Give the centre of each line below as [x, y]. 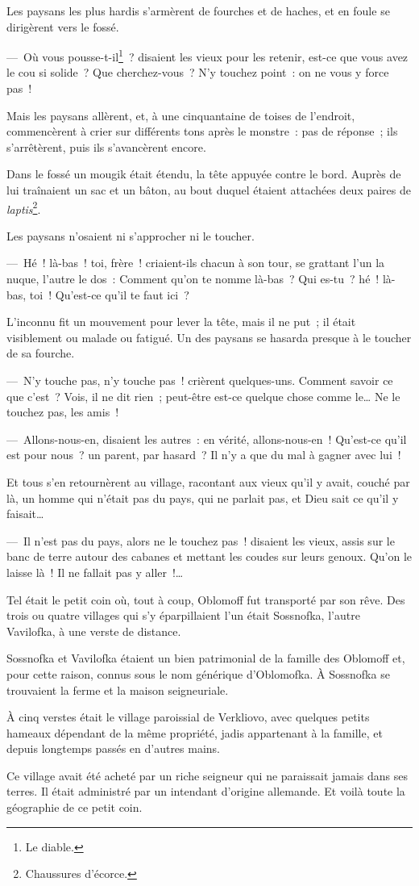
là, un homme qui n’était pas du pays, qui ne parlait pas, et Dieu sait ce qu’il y [203, 497]
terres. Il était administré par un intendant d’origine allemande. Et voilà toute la [206, 791]
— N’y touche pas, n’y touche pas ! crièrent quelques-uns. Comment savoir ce [200, 380]
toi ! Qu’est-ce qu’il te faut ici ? [109, 294]
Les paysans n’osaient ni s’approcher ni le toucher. [131, 235]
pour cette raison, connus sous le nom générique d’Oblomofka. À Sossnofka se [198, 673]
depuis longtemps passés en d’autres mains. [114, 748]
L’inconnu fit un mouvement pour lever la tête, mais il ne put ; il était [181, 322]
